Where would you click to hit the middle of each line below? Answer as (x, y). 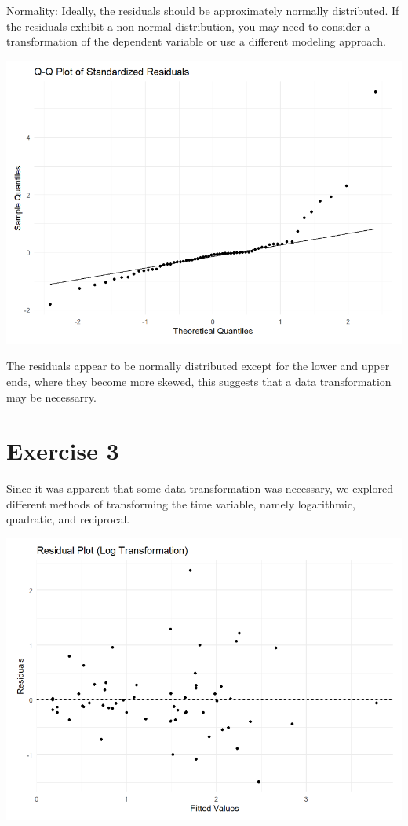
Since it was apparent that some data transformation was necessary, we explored (200, 488)
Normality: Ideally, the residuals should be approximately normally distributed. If (203, 10)
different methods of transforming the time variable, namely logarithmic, (181, 503)
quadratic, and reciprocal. (68, 519)
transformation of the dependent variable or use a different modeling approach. (196, 41)
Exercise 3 (63, 451)
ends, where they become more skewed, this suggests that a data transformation (199, 381)
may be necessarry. (51, 396)
